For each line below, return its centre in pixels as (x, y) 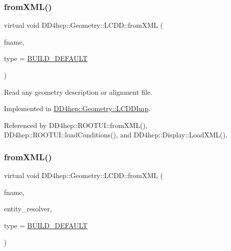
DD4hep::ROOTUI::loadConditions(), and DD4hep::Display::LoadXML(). (116, 135)
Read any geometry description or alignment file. (78, 92)
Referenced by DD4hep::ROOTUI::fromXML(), (76, 125)
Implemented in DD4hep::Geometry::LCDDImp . (77, 108)
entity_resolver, (28, 209)
